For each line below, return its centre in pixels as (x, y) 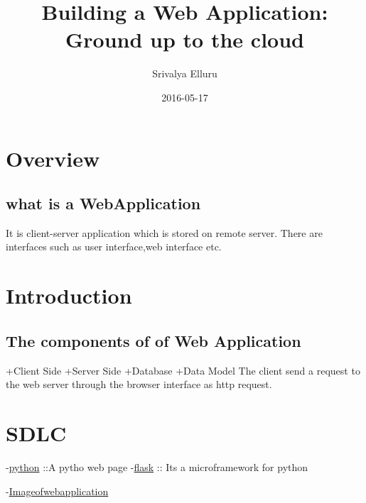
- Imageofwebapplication (57, 491)
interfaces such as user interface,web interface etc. (114, 247)
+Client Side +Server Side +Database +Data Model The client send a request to (183, 370)
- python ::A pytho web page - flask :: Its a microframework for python (157, 466)
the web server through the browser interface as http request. (139, 384)
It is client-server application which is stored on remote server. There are (164, 232)
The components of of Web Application (154, 340)
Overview (53, 158)
